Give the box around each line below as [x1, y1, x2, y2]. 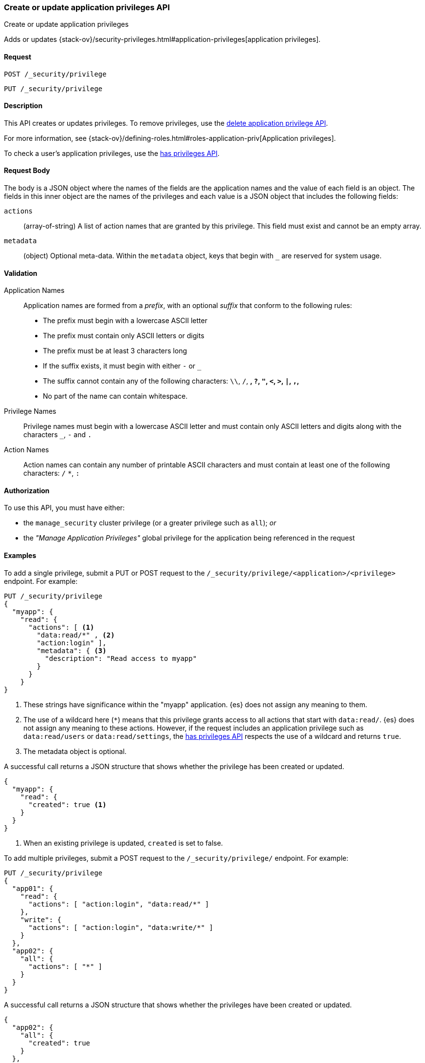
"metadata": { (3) [37, 646, 107, 655]
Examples [4, 551, 37, 560]
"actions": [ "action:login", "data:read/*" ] [28, 900, 209, 908]
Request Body [4, 166, 50, 175]
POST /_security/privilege [4, 70, 107, 78]
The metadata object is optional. [23, 747, 127, 755]
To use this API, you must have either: [4, 503, 125, 512]
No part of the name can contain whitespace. [43, 392, 188, 401]
